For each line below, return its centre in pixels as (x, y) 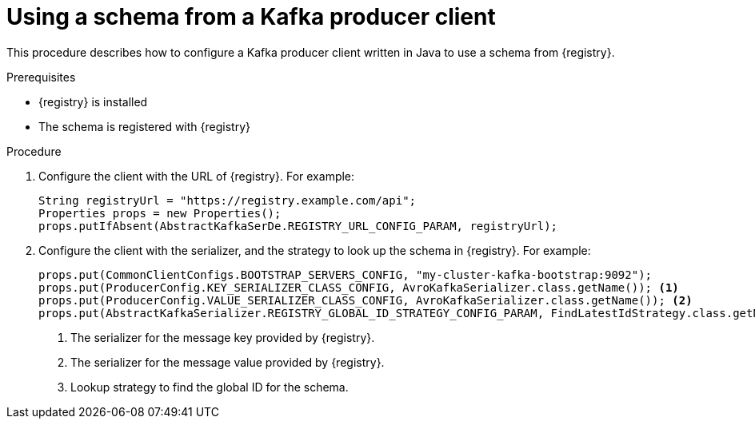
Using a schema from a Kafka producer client (251, 17)
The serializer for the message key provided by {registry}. (223, 337)
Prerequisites (41, 77)
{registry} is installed (93, 101)
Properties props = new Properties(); (160, 213)
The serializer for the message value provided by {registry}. (228, 362)
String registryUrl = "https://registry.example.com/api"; (228, 200)
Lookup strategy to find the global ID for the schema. (210, 387)
